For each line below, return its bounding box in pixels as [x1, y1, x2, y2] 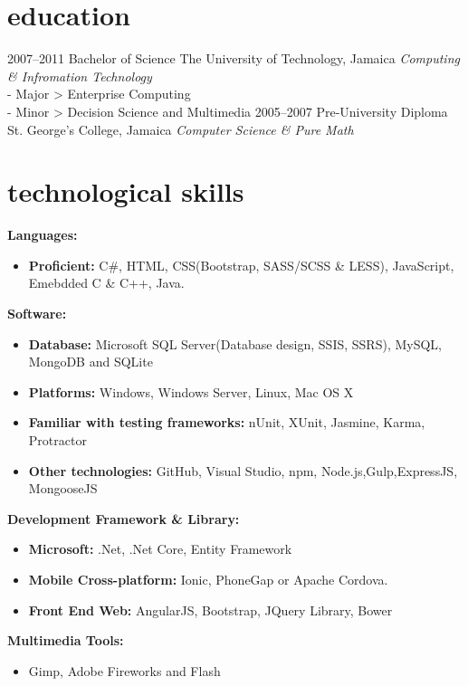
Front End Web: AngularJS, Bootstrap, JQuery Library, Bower [28, 600, 393, 619]
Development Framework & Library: [7, 509, 240, 528]
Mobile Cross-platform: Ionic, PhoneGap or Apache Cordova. [28, 569, 388, 588]
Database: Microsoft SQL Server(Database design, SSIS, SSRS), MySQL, [28, 334, 442, 353]
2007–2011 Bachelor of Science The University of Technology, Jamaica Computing [7, 49, 460, 68]
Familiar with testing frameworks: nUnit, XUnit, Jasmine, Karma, [28, 413, 425, 432]
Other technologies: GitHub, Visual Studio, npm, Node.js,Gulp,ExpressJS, [28, 461, 458, 480]
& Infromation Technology [7, 66, 152, 85]
